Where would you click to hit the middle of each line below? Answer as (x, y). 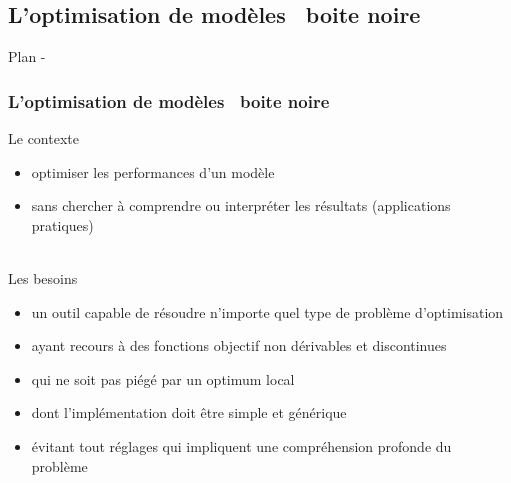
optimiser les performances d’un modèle (153, 171)
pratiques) (62, 224)
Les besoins (43, 277)
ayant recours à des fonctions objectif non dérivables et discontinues (239, 345)
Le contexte (43, 138)
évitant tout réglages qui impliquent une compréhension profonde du (241, 445)
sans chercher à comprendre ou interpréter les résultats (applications (241, 205)
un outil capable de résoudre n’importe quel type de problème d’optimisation (267, 311)
